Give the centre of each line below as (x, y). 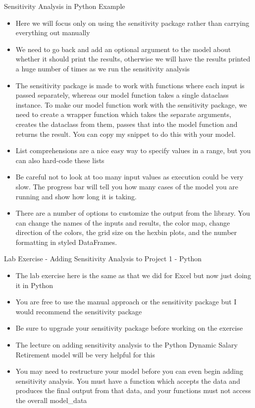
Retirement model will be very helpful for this (85, 354)
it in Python (34, 285)
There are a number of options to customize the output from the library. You (133, 213)
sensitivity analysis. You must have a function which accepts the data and (128, 380)
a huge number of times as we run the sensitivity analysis (103, 68)
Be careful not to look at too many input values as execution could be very (129, 177)
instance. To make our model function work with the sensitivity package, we (131, 104)
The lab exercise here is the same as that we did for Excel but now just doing (133, 275)
